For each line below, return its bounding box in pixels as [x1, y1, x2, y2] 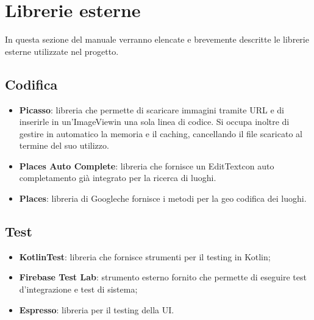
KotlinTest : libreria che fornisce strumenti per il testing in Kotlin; [19, 250, 271, 263]
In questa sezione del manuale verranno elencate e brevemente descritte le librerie [5, 33, 309, 46]
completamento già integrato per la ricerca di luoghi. [19, 171, 216, 184]
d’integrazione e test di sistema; [19, 283, 138, 296]
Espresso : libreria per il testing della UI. [19, 303, 174, 316]
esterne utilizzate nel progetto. [5, 44, 119, 57]
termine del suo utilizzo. [19, 139, 109, 152]
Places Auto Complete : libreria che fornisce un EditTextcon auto [19, 159, 274, 172]
